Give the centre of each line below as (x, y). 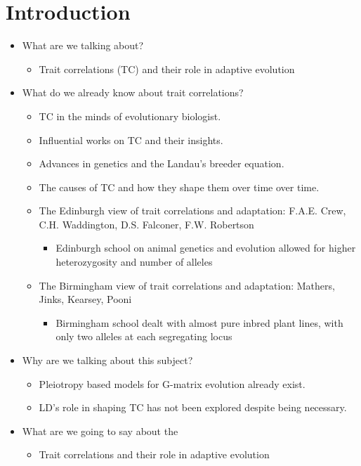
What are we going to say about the (100, 431)
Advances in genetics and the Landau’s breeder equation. (162, 163)
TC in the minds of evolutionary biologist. (130, 116)
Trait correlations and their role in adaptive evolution (154, 454)
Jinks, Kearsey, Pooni (85, 299)
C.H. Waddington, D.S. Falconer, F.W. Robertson (146, 224)
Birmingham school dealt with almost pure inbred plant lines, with (199, 322)
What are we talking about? (83, 45)
